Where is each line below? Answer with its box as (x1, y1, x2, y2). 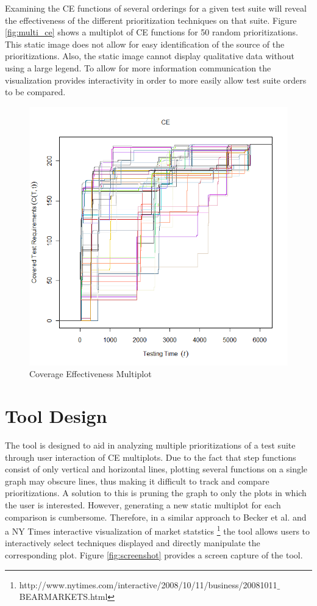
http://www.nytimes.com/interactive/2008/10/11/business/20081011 (19, 578, 277, 591)
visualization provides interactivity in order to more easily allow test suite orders (5, 73, 307, 86)
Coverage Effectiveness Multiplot (29, 367, 152, 380)
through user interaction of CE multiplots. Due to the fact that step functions (5, 450, 296, 463)
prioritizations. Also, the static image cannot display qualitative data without (5, 49, 294, 62)
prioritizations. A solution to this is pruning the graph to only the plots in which (5, 486, 307, 499)
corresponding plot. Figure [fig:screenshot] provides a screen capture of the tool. (5, 549, 303, 561)
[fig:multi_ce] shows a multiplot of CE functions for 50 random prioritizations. (5, 26, 298, 38)
